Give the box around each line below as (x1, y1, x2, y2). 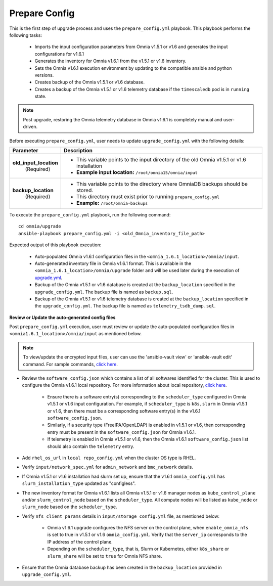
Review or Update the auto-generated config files (9, 314, 116, 321)
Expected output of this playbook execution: (9, 242, 102, 248)
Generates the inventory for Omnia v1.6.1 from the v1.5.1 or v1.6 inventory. (34, 58, 187, 64)
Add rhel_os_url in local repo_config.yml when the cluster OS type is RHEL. (22, 455, 196, 461)
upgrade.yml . (34, 275, 63, 281)
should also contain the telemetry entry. (47, 443, 134, 449)
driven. (23, 124, 38, 130)
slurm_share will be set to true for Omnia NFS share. (47, 553, 162, 559)
